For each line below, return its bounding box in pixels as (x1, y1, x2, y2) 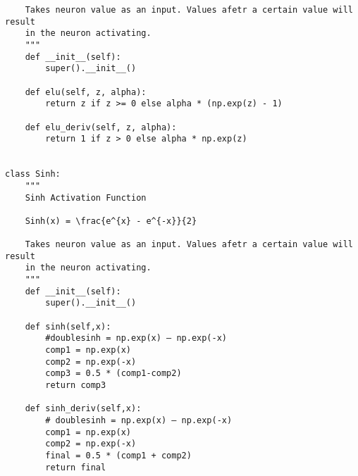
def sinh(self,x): (25, 321, 111, 332)
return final (45, 462, 106, 472)
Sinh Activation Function (25, 192, 147, 203)
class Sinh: (5, 169, 61, 180)
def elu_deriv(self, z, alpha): (25, 122, 177, 132)
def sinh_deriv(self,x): (25, 403, 142, 414)
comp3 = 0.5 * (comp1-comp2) (45, 368, 182, 379)
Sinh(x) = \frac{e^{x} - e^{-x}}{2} (25, 215, 197, 226)
